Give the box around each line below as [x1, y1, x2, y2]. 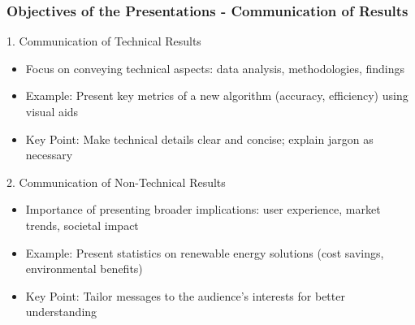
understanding [25, 303, 97, 320]
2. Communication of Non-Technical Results [6, 173, 226, 190]
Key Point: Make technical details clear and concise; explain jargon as [25, 130, 374, 147]
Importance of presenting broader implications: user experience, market [25, 201, 381, 218]
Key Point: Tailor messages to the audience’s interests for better [25, 287, 345, 304]
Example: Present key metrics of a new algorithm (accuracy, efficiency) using [25, 87, 409, 104]
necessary [25, 146, 73, 163]
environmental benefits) [25, 260, 143, 277]
